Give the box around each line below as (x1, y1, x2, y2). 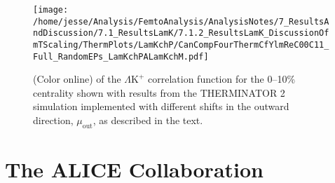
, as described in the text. (93, 113, 203, 128)
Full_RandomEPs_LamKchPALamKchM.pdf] (33, 51, 209, 62)
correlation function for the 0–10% (148, 72, 296, 86)
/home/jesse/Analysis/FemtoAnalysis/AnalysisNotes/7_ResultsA (33, 16, 329, 27)
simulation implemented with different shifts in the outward (33, 99, 289, 114)
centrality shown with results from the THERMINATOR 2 (33, 85, 285, 100)
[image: (33, 5, 69, 15)
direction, (33, 113, 74, 128)
